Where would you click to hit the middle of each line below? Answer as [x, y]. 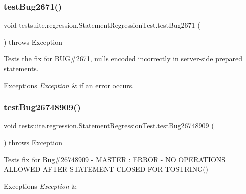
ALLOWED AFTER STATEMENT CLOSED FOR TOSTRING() [106, 169]
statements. [21, 68]
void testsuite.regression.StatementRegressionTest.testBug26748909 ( [109, 126]
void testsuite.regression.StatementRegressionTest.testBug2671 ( [102, 25]
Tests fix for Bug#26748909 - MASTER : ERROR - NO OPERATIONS [115, 159]
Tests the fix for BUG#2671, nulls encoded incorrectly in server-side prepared [123, 58]
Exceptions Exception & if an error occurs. [69, 85]
